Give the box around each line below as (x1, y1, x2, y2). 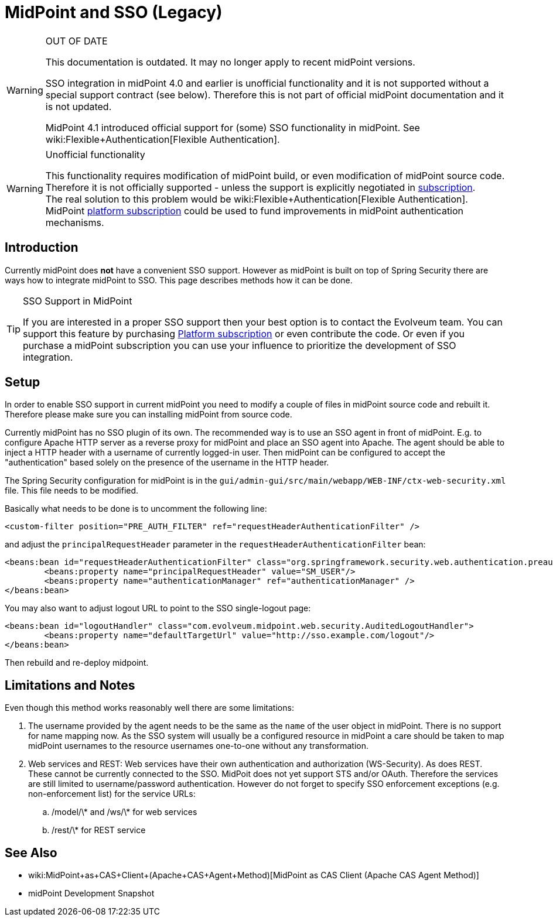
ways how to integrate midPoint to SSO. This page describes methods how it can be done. (5, 275, 353, 285)
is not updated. (45, 100, 112, 112)
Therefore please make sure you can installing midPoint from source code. (5, 409, 292, 420)
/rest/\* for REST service (52, 825, 146, 836)
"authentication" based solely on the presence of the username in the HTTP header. (5, 457, 329, 468)
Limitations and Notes (5, 677, 135, 693)
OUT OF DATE (45, 35, 108, 47)
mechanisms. (45, 216, 104, 228)
